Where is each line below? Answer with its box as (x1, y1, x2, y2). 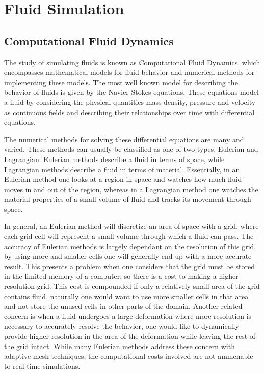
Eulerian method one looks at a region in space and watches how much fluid (4, 174, 242, 184)
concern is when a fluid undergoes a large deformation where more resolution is (4, 310, 252, 321)
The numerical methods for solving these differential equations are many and (4, 134, 244, 144)
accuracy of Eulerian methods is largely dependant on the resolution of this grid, (4, 241, 256, 251)
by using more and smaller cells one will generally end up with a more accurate (4, 251, 252, 261)
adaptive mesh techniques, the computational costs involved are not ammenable (4, 351, 253, 361)
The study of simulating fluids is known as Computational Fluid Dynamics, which (4, 57, 260, 67)
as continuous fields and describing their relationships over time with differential (4, 106, 255, 117)
